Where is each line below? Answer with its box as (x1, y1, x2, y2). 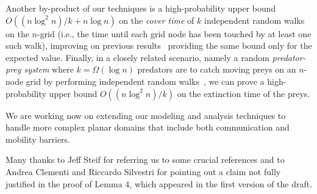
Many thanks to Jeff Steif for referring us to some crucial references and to (5, 153, 285, 166)
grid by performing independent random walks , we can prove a (26, 74, 265, 87)
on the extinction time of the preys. (177, 87, 310, 99)
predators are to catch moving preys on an (137, 63, 296, 76)
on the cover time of (119, 13, 194, 26)
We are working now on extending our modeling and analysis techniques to (5, 109, 286, 121)
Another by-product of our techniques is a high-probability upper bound (5, 2, 276, 14)
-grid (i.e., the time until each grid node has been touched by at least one (37, 27, 312, 40)
